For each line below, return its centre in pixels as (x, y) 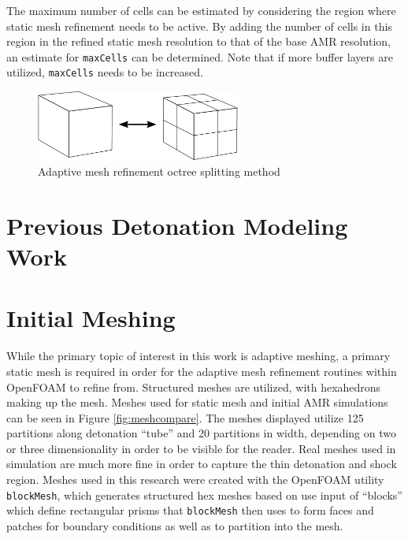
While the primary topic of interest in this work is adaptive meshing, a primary (198, 356)
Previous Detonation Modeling (177, 225)
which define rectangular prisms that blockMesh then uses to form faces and (190, 510)
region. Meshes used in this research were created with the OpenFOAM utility (195, 480)
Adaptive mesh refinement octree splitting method (159, 171)
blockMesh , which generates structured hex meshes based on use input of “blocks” (204, 494)
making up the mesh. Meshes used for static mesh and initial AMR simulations (197, 402)
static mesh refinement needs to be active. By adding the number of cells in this (199, 26)
